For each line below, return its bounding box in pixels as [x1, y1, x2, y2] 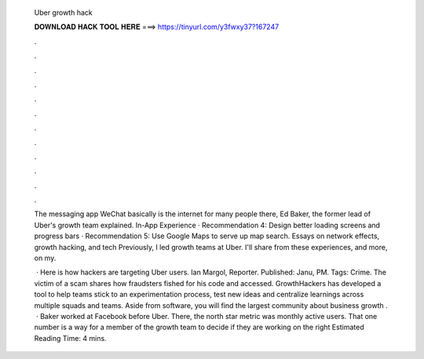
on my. [34, 253, 57, 263]
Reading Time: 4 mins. [34, 333, 107, 343]
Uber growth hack [34, 8, 93, 17]
